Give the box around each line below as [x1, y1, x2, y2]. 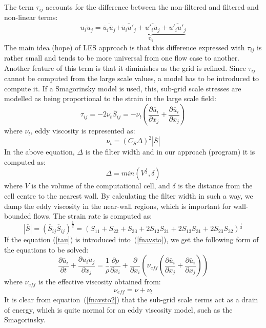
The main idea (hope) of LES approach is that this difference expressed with [4, 42, 245, 52]
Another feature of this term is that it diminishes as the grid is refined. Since [4, 62, 246, 73]
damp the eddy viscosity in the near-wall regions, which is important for [4, 200, 231, 211]
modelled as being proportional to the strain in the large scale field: [4, 93, 216, 104]
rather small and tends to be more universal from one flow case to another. [4, 52, 240, 63]
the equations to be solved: [4, 244, 89, 255]
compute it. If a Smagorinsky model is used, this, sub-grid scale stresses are [4, 83, 241, 93]
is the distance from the [178, 180, 253, 191]
